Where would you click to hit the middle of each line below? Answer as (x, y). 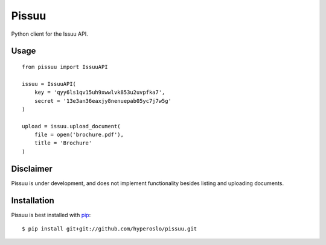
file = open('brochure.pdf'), (79, 135)
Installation (33, 201)
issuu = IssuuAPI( (49, 84)
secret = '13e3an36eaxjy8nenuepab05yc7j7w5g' (103, 101)
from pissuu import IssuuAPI (65, 67)
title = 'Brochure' (63, 143)
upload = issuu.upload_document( (71, 126)
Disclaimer (32, 168)
